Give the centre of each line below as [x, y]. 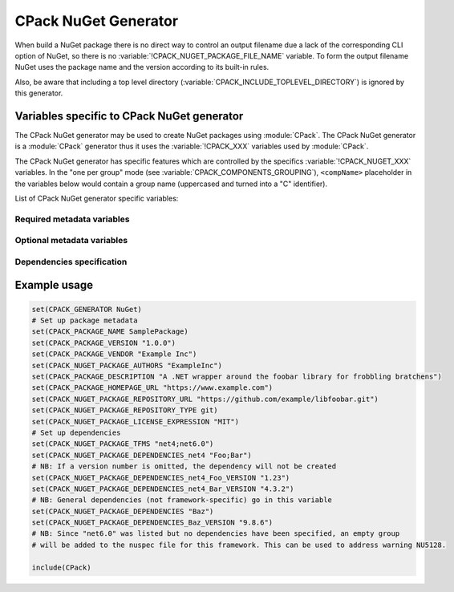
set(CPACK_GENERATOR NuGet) [87, 309]
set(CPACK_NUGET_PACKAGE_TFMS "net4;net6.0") [123, 444]
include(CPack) [61, 567]
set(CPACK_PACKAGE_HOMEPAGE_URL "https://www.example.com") [152, 388]
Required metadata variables [72, 219]
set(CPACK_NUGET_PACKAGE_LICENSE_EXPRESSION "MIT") [136, 422]
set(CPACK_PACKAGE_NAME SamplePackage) [110, 332]
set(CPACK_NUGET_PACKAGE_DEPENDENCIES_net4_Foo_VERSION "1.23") [161, 478]
